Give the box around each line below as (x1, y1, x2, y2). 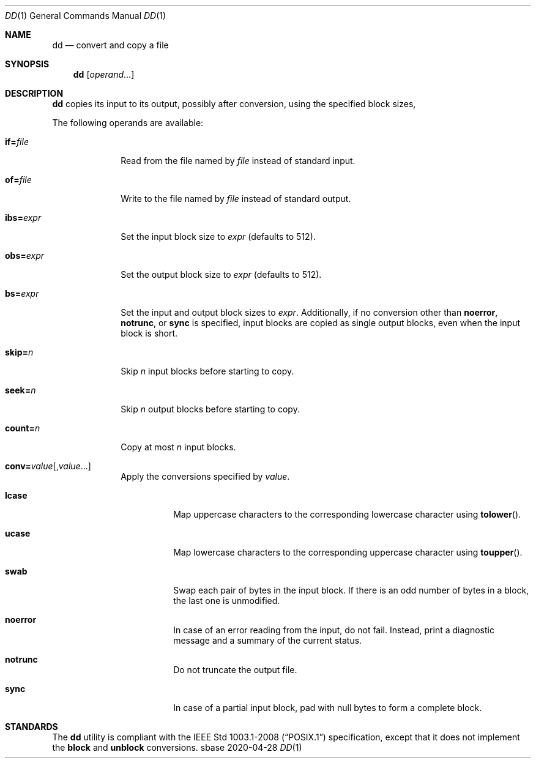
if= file (5, 136, 29, 147)
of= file (5, 174, 32, 185)
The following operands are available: (52, 117, 204, 128)
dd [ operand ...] (73, 69, 135, 80)
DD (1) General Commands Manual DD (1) (5, 10, 166, 21)
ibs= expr (5, 212, 42, 223)
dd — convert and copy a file (52, 40, 169, 50)
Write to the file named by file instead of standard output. (121, 193, 351, 204)
